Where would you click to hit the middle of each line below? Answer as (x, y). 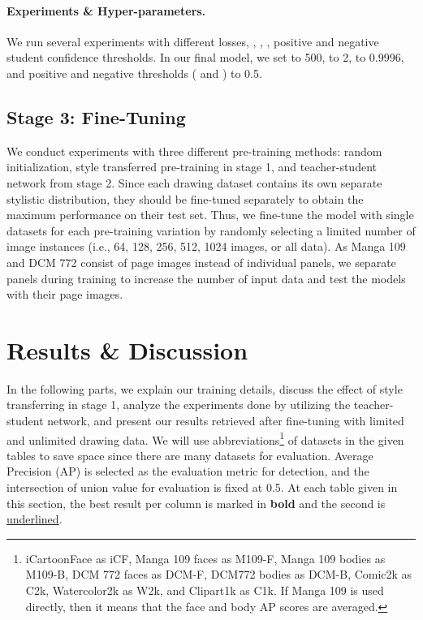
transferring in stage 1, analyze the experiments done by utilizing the (179, 405)
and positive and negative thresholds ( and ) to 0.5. (134, 73)
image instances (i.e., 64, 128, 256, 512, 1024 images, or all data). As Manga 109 (206, 246)
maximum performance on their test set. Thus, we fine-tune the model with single (210, 215)
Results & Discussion (127, 349)
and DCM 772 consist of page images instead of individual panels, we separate (201, 262)
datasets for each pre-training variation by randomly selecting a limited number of (211, 230)
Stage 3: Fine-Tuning (96, 116)
